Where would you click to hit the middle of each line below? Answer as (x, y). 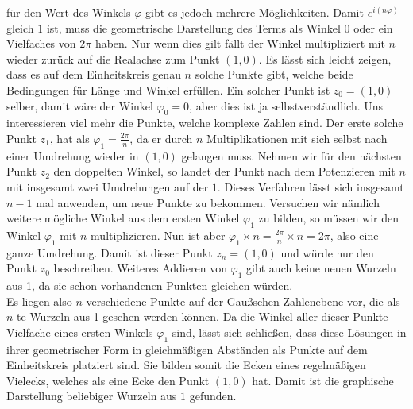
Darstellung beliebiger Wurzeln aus (92, 396)
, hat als (69, 138)
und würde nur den (327, 252)
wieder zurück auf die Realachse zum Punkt (113, 58)
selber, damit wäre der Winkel (80, 105)
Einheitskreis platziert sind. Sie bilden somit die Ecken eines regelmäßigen (186, 365)
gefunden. (213, 396)
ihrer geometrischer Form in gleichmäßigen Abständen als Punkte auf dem (187, 349)
